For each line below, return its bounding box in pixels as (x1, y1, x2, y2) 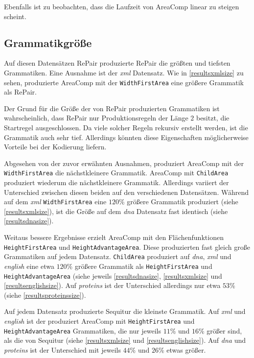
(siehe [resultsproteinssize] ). (4, 289, 86, 300)
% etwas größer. (158, 344, 206, 355)
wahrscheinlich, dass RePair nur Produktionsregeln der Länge (4, 113, 188, 123)
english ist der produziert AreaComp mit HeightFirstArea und (4, 316, 195, 326)
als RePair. (4, 87, 37, 97)
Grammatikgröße (4, 35, 92, 50)
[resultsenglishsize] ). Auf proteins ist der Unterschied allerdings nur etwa (4, 280, 221, 290)
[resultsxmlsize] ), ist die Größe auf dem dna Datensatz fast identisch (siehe (4, 206, 228, 216)
